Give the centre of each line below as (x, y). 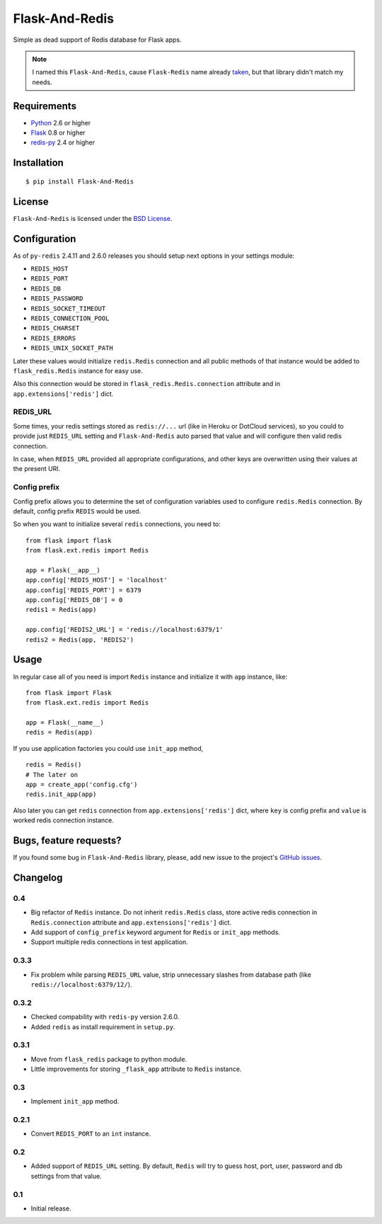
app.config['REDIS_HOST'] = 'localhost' (97, 580)
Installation (38, 163)
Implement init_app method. (75, 1101)
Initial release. (51, 1208)
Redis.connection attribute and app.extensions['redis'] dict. (131, 922)
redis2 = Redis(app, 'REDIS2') (80, 640)
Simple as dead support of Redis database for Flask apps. (97, 40)
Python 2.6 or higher (61, 123)
